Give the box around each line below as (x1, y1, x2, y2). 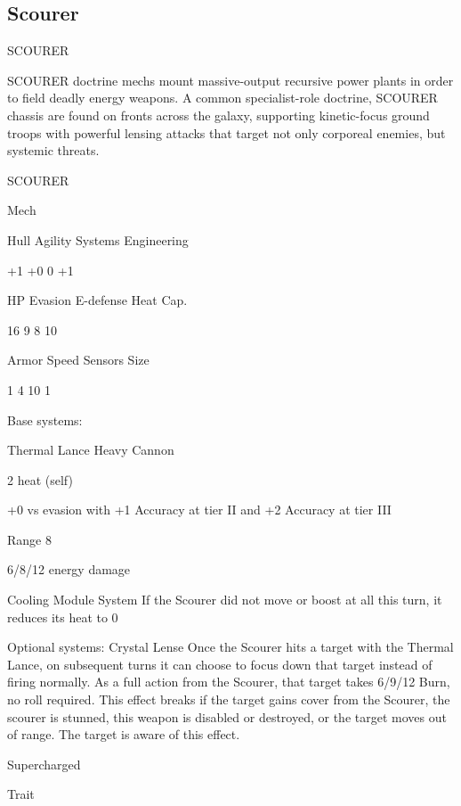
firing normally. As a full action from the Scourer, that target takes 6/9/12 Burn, (7, 672, 450, 691)
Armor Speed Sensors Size (7, 350, 150, 369)
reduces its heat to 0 (7, 607, 118, 626)
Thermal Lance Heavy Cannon (7, 440, 174, 459)
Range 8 (7, 530, 52, 548)
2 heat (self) (7, 470, 73, 489)
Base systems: (7, 410, 83, 429)
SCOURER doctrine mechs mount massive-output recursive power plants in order (7, 70, 454, 89)
